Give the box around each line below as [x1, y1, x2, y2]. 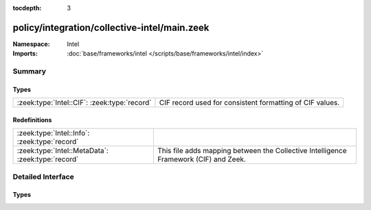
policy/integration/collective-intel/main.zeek [12, 21, 210, 34]
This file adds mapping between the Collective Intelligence [157, 146, 347, 156]
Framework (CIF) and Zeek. [157, 154, 247, 164]
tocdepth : [12, 4, 42, 12]
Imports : [12, 49, 38, 58]
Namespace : [12, 40, 51, 48]
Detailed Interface [12, 172, 75, 181]
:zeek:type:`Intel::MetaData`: [16, 146, 109, 156]
